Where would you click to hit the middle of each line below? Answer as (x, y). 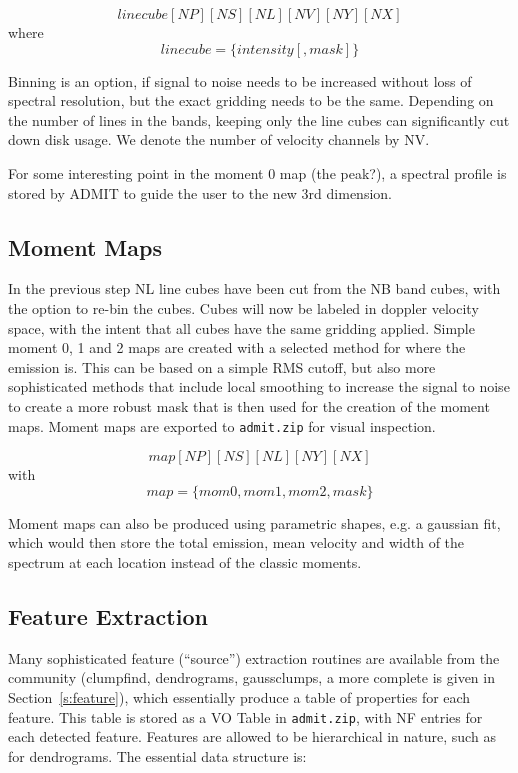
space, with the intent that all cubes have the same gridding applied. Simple (241, 327)
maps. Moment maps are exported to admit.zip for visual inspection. (222, 425)
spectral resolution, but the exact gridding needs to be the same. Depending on (251, 100)
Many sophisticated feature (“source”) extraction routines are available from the (254, 657)
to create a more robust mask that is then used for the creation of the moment (249, 405)
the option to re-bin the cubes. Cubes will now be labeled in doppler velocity (243, 307)
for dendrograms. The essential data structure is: (157, 755)
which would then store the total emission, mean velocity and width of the (236, 542)
